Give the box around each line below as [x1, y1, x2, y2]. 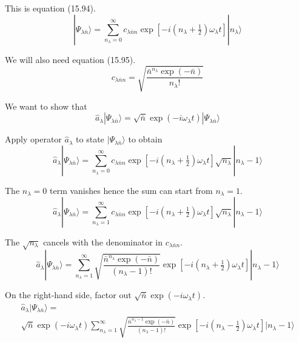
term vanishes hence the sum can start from [50, 184, 213, 196]
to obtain [128, 133, 163, 145]
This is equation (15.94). [5, 2, 96, 14]
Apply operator [5, 133, 62, 145]
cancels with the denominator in [43, 235, 163, 248]
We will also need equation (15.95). [5, 53, 136, 65]
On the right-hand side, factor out [5, 288, 132, 301]
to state [76, 133, 104, 145]
